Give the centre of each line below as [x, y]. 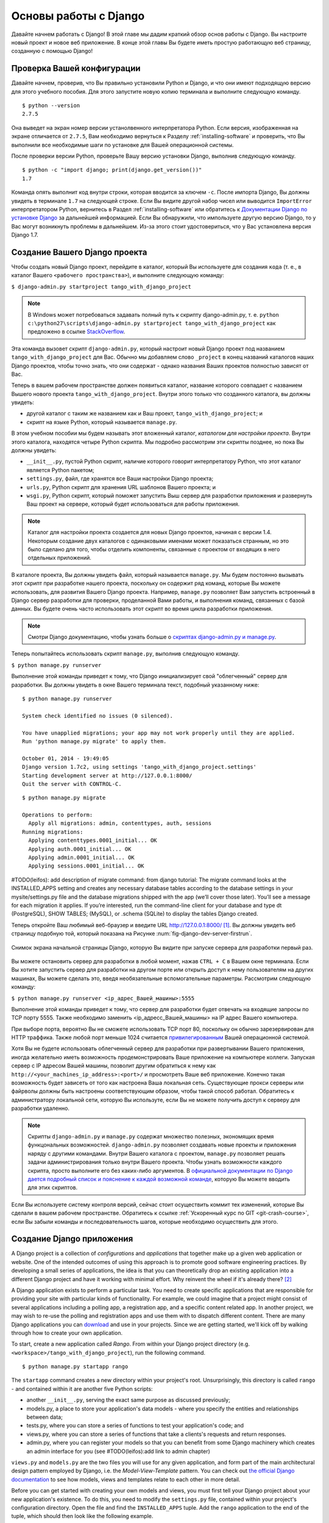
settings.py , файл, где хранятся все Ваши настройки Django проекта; [120, 479]
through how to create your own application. [67, 1333]
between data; [45, 1417]
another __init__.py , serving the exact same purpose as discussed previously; [129, 1400]
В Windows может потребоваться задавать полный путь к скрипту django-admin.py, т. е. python [154, 314]
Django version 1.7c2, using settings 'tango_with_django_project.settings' [140, 767]
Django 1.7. [25, 235]
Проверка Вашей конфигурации [76, 69]
